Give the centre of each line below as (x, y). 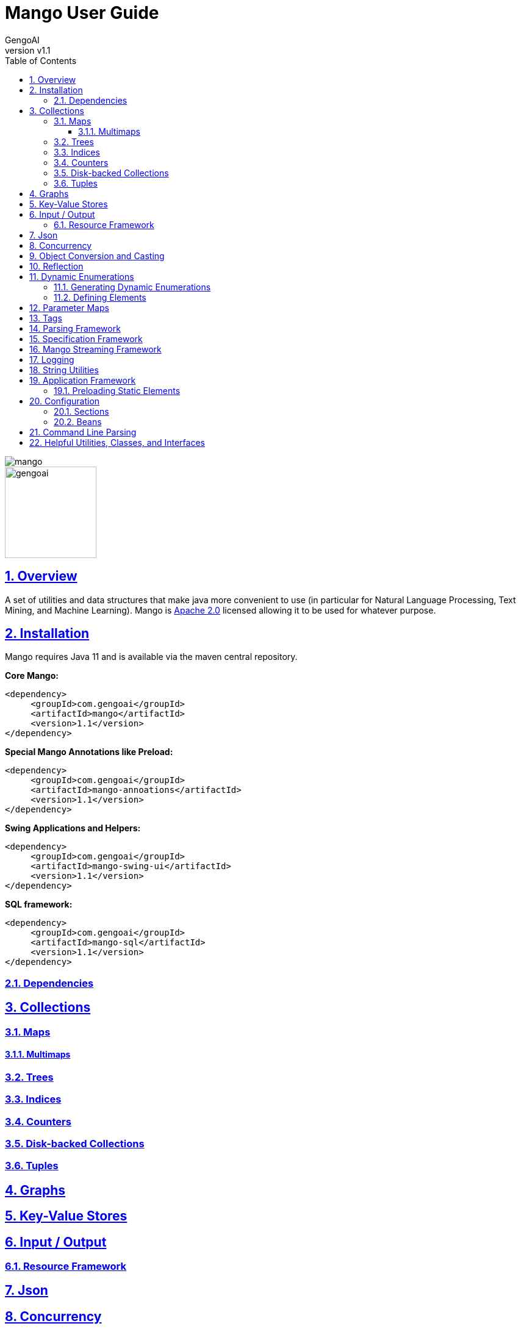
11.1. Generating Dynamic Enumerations (132, 287)
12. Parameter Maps (69, 307)
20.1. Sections (81, 411)
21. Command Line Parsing (83, 432)
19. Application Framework (83, 380)
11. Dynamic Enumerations (82, 276)
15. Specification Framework (86, 339)
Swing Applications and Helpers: (73, 828)
